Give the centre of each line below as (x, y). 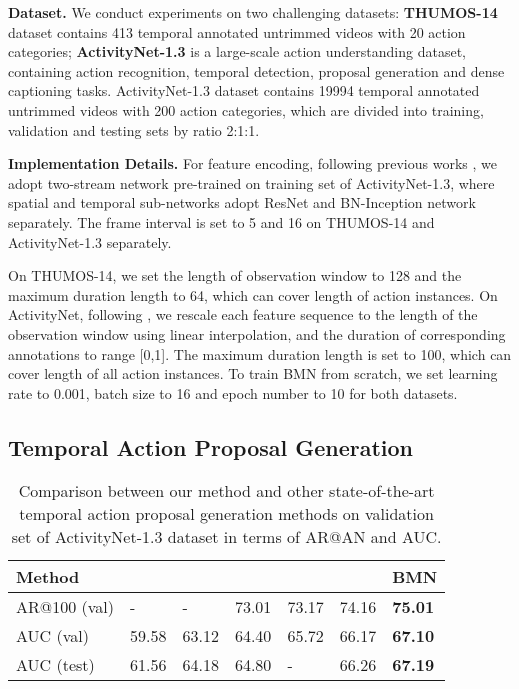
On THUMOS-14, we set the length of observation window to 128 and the (235, 275)
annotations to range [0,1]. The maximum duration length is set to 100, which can (260, 353)
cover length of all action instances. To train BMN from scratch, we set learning (253, 373)
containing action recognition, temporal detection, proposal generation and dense (256, 70)
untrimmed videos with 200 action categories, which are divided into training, (246, 109)
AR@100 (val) (65, 607)
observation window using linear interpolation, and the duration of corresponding (257, 333)
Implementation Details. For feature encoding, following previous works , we (252, 163)
